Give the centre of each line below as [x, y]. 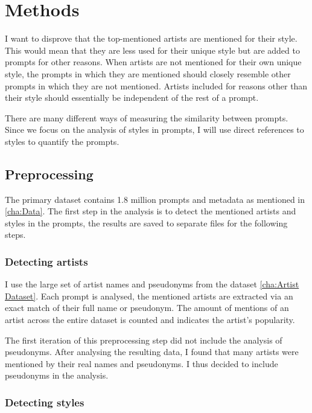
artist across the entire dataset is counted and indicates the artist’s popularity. [150, 320]
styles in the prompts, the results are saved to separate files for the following [146, 223]
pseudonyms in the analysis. [57, 375]
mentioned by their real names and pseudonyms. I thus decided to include [142, 363]
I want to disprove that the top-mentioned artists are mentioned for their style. [151, 38]
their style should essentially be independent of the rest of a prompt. [132, 98]
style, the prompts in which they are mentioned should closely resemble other [148, 73]
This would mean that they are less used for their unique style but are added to [152, 50]
